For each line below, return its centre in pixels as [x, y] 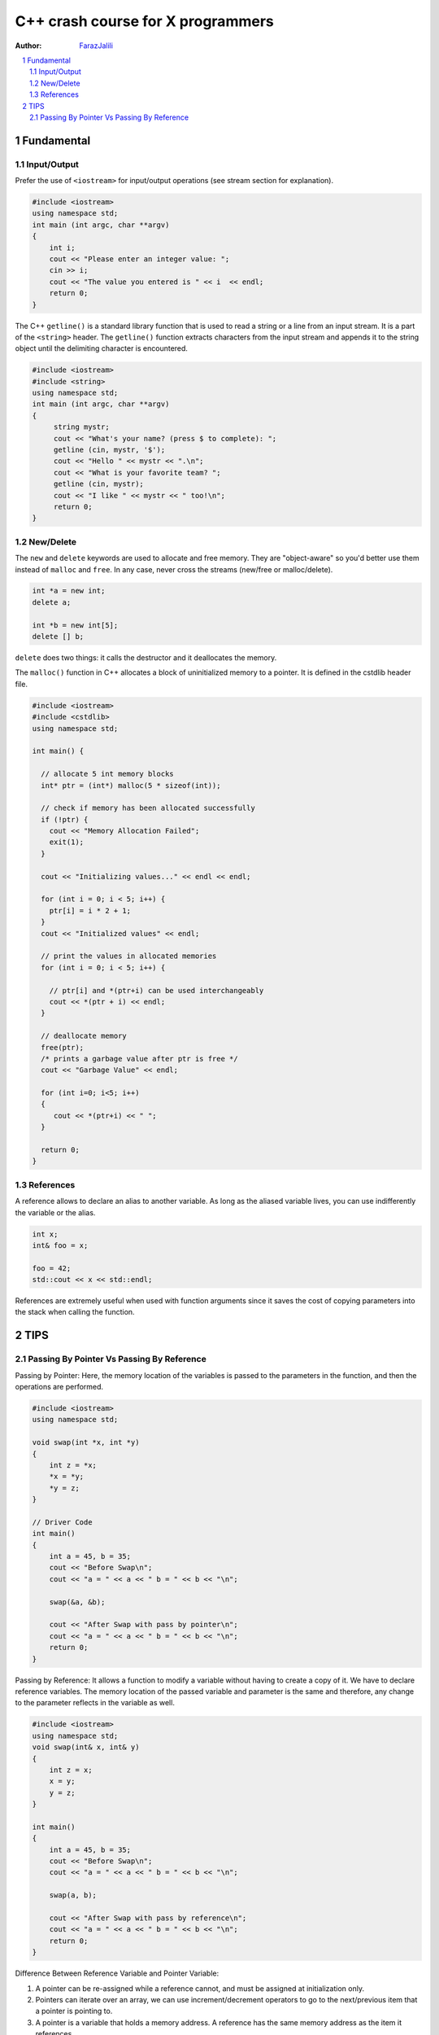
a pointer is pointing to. [74, 2011]
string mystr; [81, 427]
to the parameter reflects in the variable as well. [95, 1703]
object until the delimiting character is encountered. [102, 348]
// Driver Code [62, 1522]
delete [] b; [58, 637]
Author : [28, 46]
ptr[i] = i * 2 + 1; [90, 910]
